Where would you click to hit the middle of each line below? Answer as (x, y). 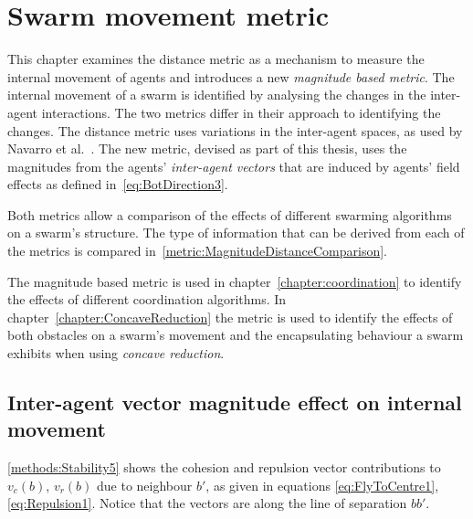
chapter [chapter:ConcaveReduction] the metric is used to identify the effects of (230, 317)
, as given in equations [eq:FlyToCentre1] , (322, 485)
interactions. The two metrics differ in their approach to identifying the (241, 112)
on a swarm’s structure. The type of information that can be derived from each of (236, 233)
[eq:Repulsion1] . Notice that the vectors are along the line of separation (207, 503)
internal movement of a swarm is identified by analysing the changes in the (217, 95)
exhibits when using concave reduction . (116, 353)
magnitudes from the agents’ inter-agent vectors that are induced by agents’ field (234, 166)
